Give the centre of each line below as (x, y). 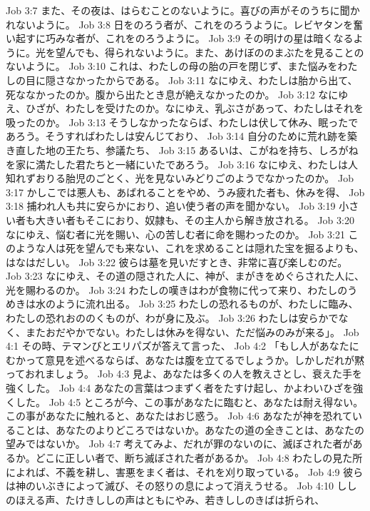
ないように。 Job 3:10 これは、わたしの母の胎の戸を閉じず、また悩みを (172, 66)
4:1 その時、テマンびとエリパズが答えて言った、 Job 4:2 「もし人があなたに (183, 346)
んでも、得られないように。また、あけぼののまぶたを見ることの (215, 52)
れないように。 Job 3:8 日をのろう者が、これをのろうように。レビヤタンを (180, 24)
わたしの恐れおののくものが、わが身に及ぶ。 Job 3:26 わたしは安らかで (172, 318)
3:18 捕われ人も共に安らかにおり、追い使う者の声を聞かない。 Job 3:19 (171, 206)
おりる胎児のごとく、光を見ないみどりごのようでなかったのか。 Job (194, 178)
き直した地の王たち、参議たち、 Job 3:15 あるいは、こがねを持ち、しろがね (182, 150)
